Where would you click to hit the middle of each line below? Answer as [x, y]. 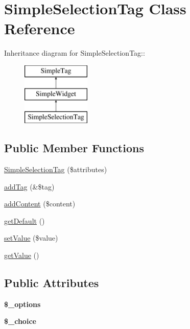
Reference [40, 28]
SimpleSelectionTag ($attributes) [56, 169]
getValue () [22, 255]
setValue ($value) [31, 238]
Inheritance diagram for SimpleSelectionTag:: [75, 53]
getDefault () [25, 220]
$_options [22, 304]
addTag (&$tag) [29, 186]
